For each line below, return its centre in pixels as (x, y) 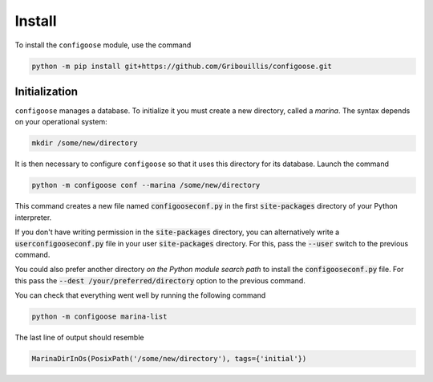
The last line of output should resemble (79, 338)
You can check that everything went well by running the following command (140, 295)
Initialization (47, 91)
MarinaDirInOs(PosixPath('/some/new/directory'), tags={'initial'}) (169, 359)
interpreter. (33, 217)
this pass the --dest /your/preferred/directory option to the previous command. (160, 280)
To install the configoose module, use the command (103, 45)
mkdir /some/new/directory (85, 143)
